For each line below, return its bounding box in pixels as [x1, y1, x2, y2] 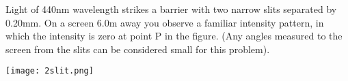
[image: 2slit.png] [5, 66, 94, 76]
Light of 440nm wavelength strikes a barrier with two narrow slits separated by [5, 2, 337, 16]
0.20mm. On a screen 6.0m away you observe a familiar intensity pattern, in [5, 15, 324, 29]
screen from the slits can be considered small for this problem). [5, 42, 270, 56]
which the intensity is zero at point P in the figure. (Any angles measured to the [5, 29, 343, 43]
